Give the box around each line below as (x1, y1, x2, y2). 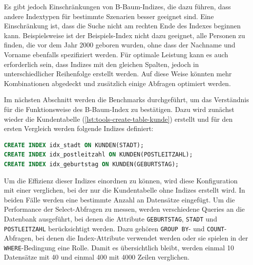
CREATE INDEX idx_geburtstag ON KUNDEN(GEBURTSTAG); (4, 160, 179, 168)
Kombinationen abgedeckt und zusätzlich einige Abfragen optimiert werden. (4, 78, 231, 88)
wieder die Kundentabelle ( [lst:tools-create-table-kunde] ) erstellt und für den (4, 113, 233, 124)
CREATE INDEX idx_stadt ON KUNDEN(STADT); (4, 141, 144, 149)
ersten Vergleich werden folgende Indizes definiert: (4, 123, 153, 133)
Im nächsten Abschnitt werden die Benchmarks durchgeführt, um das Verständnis (4, 94, 249, 105)
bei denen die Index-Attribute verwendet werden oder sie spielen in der (35, 233, 248, 243)
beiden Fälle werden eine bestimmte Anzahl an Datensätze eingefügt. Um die (4, 194, 235, 204)
